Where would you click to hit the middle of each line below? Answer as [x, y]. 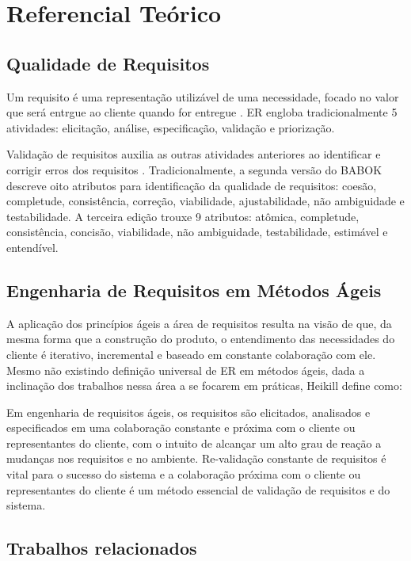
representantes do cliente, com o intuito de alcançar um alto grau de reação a [194, 443]
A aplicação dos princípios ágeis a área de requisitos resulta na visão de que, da [199, 323]
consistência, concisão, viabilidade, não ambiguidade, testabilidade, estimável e [197, 232]
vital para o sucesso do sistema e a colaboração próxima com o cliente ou [184, 474]
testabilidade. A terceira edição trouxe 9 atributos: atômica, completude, [183, 216]
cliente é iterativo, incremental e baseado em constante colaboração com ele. [191, 354]
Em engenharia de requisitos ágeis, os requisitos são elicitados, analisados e [188, 412]
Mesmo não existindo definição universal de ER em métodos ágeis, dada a [186, 370]
